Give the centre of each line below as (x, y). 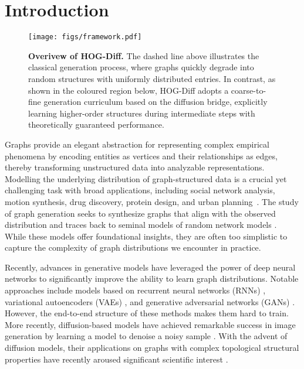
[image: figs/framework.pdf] (85, 37)
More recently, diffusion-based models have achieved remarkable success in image (150, 324)
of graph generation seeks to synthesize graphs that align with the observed (140, 213)
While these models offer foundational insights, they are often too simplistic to (146, 236)
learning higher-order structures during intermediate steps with (142, 113)
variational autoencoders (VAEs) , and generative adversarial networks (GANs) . (150, 301)
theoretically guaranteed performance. (96, 124)
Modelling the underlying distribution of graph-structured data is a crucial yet (146, 178)
